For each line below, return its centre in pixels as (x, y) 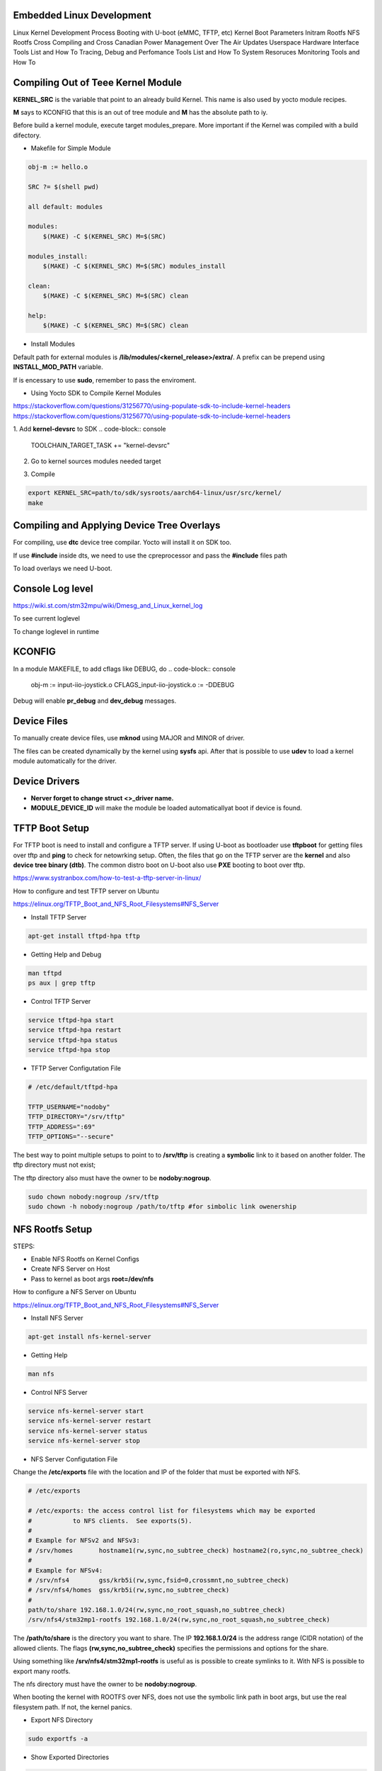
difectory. (27, 135)
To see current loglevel (47, 618)
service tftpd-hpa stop (69, 1050)
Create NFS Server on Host (70, 1269)
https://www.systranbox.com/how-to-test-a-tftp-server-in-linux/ (107, 878)
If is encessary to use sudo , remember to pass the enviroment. (105, 380)
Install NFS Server (57, 1318)
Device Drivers (46, 781)
